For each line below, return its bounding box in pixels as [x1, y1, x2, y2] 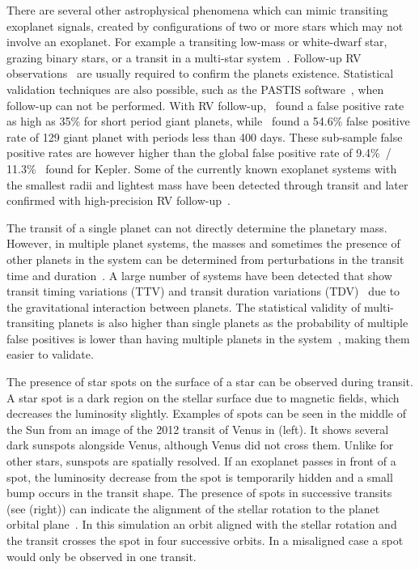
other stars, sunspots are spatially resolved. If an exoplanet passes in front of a [6, 453, 396, 470]
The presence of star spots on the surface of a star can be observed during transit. [6, 373, 413, 390]
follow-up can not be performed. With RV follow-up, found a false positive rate [6, 96, 404, 113]
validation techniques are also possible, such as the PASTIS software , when [6, 80, 384, 97]
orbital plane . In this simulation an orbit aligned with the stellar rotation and [6, 516, 397, 533]
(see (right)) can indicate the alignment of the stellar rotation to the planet [6, 500, 380, 517]
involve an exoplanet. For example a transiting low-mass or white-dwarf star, [6, 33, 387, 50]
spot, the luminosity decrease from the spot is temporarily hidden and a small [6, 468, 393, 485]
